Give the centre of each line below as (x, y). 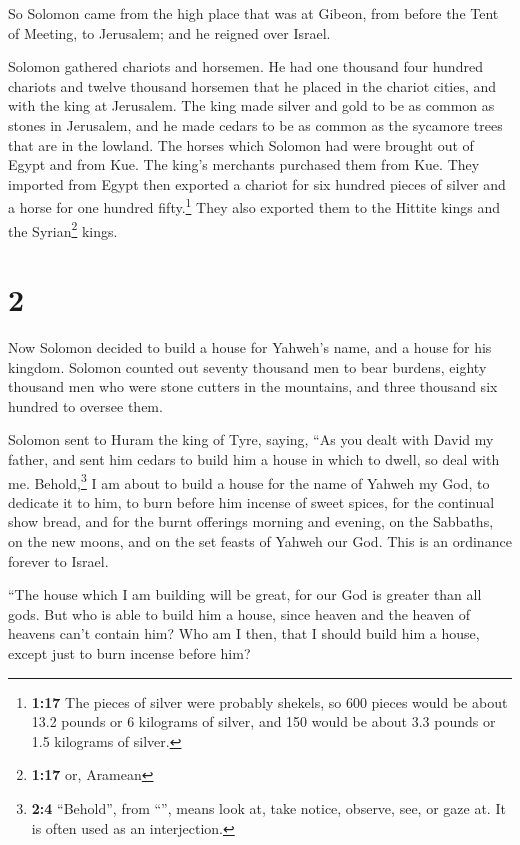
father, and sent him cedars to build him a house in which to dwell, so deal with (254, 458)
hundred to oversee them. (85, 405)
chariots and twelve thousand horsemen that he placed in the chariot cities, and (252, 85)
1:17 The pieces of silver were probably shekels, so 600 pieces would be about (269, 701)
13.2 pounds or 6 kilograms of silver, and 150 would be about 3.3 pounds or (263, 721)
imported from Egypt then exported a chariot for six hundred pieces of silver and (257, 183)
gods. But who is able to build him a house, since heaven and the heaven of (239, 613)
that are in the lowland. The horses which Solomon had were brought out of (241, 144)
